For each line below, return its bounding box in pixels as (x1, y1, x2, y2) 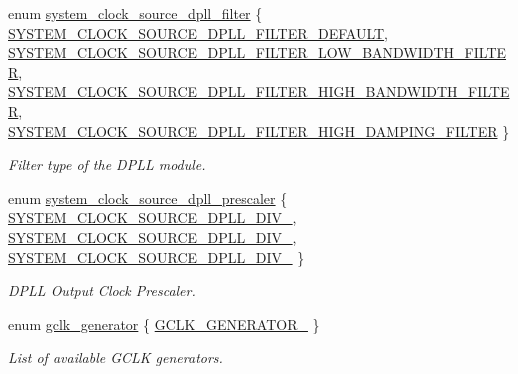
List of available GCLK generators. (8, 347, 223, 368)
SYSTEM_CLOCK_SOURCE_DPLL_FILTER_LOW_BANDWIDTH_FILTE (8, 42, 507, 63)
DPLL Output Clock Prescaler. (8, 280, 196, 301)
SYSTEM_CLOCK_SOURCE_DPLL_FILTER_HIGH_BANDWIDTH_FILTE (8, 81, 510, 102)
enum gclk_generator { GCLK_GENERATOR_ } (8, 313, 320, 334)
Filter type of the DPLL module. (8, 154, 206, 175)
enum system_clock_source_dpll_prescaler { (8, 187, 288, 208)
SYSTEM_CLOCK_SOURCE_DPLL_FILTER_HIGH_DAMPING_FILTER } (8, 120, 510, 141)
